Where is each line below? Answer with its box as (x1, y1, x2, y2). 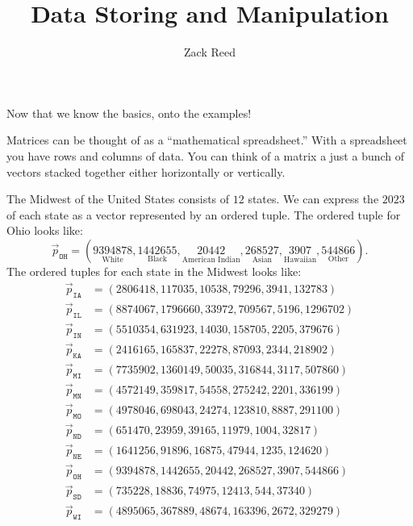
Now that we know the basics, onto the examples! (6, 104, 252, 121)
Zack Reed (184, 44, 236, 61)
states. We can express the (248, 190, 379, 207)
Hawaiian (284, 255, 317, 264)
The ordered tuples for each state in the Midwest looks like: (6, 262, 302, 279)
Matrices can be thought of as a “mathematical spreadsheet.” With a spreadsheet (6, 131, 407, 148)
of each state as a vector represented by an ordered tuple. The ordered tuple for (6, 206, 401, 223)
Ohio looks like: (6, 222, 83, 239)
